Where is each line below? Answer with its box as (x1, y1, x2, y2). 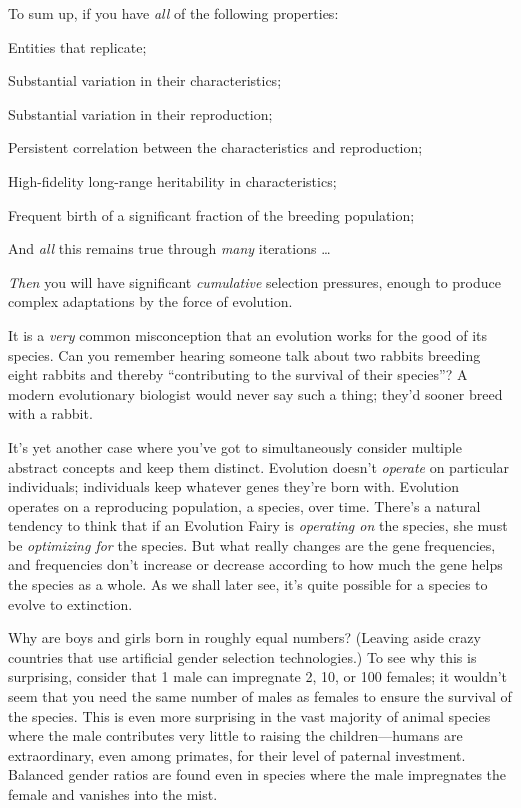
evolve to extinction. (8, 593, 133, 614)
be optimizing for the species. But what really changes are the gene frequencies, (8, 534, 496, 555)
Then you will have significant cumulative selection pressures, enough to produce (8, 271, 502, 292)
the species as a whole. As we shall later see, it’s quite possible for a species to (8, 574, 488, 595)
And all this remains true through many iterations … (8, 238, 331, 259)
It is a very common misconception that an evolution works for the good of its (8, 324, 488, 345)
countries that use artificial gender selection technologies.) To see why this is (8, 646, 477, 667)
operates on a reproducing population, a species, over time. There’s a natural (8, 495, 481, 516)
